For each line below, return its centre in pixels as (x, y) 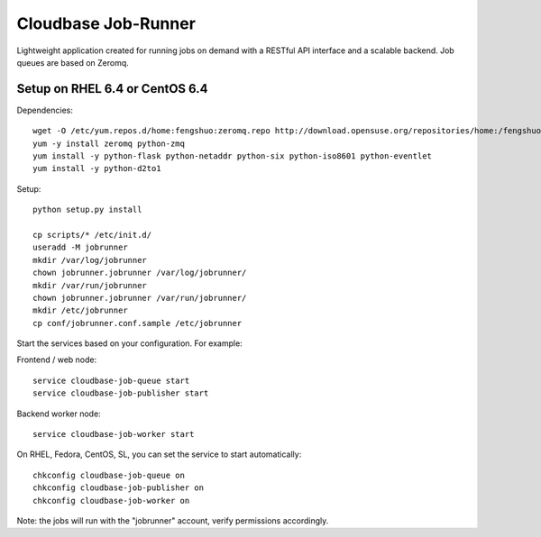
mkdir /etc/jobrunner (80, 310)
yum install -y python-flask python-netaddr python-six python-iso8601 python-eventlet (233, 156)
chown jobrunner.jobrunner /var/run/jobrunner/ (140, 298)
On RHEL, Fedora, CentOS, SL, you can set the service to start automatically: (159, 454)
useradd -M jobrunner (80, 247)
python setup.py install (87, 210)
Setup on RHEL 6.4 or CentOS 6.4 (112, 89)
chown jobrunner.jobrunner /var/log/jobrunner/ (140, 273)
